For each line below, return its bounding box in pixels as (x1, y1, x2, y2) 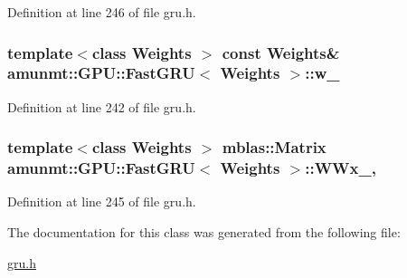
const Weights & (222, 41, 340, 63)
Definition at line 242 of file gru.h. (7, 97, 196, 116)
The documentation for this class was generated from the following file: (7, 223, 401, 242)
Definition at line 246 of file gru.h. (7, 3, 196, 21)
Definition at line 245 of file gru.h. (7, 192, 196, 211)
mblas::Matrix (222, 136, 327, 158)
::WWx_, (305, 157, 376, 179)
